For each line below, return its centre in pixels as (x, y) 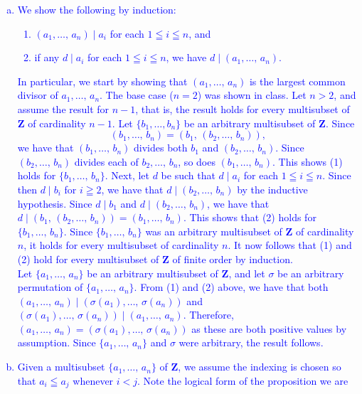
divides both (161, 148)
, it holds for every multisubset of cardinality (121, 245)
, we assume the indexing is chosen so (260, 367)
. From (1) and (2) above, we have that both (231, 287)
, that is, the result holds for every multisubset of (243, 108)
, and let (247, 273)
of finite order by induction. (233, 259)
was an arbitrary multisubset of (214, 231)
